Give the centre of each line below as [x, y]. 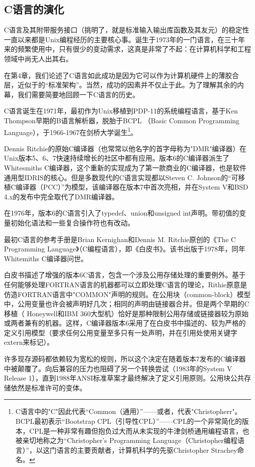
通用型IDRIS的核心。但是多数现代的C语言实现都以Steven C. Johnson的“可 [121, 177]
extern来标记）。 [29, 342]
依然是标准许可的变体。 [48, 387]
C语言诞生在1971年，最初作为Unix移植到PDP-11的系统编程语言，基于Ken [121, 111]
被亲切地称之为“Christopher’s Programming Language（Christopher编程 [127, 440]
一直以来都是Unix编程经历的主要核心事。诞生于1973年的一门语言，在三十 [121, 39]
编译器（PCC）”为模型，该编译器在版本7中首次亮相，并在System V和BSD [132, 187]
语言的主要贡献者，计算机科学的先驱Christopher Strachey [147, 450]
